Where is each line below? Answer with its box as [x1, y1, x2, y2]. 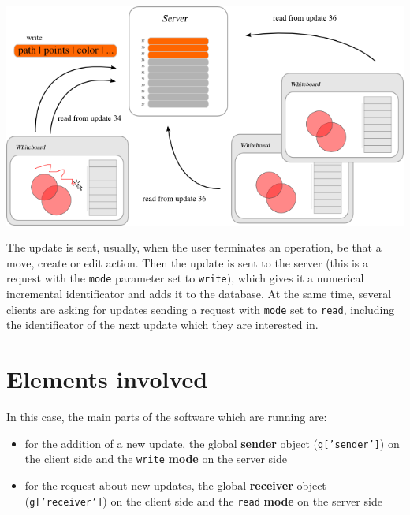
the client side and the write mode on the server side [24, 450, 287, 467]
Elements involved [6, 363, 208, 395]
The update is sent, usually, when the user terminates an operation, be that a [6, 239, 382, 256]
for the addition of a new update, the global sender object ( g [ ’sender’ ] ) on [24, 435, 400, 451]
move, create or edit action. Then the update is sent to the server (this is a [6, 254, 368, 271]
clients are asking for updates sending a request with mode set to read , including [6, 300, 395, 317]
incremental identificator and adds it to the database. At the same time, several [6, 285, 392, 302]
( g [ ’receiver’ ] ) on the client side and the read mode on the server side [24, 492, 382, 509]
